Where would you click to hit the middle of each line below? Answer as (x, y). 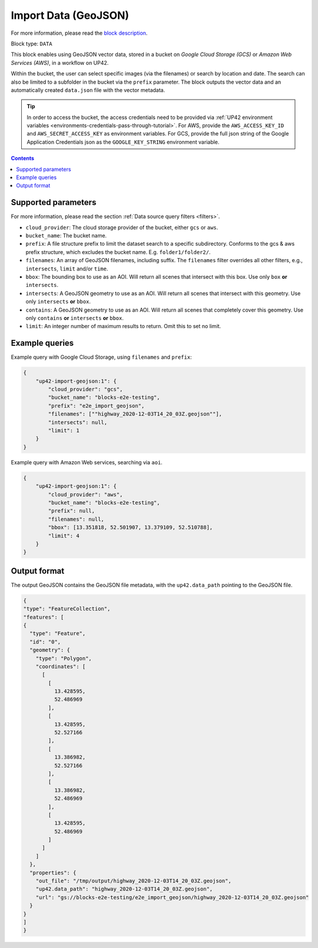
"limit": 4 (64, 536)
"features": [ (44, 617)
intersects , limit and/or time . (67, 269)
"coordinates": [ (61, 666)
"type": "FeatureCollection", (67, 609)
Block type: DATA (32, 44)
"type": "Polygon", (64, 658)
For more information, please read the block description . (79, 33)
